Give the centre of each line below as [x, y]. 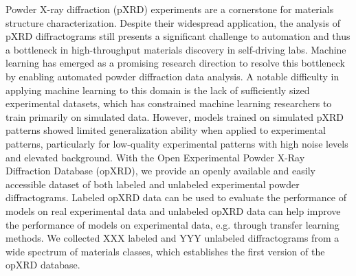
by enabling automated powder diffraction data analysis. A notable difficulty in [173, 76]
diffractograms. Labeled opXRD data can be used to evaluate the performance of [176, 197]
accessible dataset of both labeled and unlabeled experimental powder [153, 184]
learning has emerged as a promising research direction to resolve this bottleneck [175, 63]
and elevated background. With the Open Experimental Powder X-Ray [155, 157]
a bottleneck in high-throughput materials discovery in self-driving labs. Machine [176, 49]
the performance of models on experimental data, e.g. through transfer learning [173, 224]
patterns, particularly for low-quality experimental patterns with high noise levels [177, 143]
